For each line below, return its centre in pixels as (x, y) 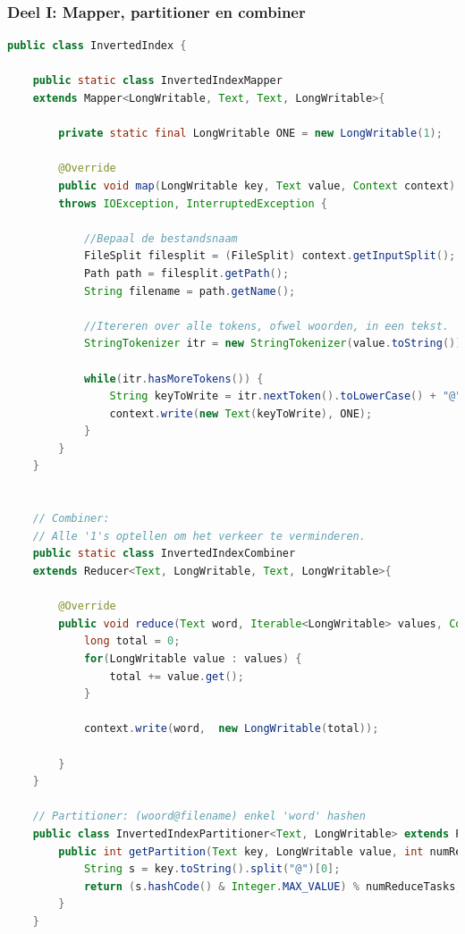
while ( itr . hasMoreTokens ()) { (173, 379)
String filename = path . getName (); (190, 291)
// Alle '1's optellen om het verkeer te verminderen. (199, 536)
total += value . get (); (177, 676)
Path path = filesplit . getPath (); (186, 273)
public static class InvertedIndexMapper (157, 81)
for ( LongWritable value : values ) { (193, 659)
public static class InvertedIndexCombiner (164, 554)
